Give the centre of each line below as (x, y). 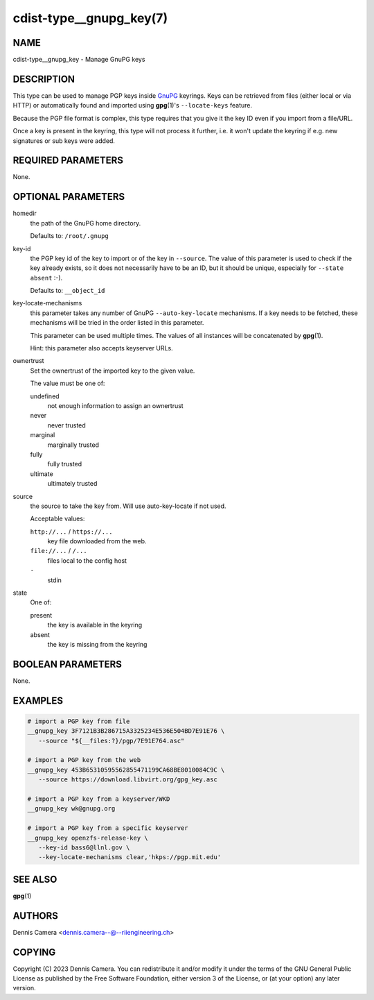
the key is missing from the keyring (97, 644)
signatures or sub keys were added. (64, 141)
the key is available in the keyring (95, 625)
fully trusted (65, 464)
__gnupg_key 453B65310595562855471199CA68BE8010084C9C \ (126, 770)
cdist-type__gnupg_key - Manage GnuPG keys (79, 60)
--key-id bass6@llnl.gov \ (84, 847)
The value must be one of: (68, 383)
